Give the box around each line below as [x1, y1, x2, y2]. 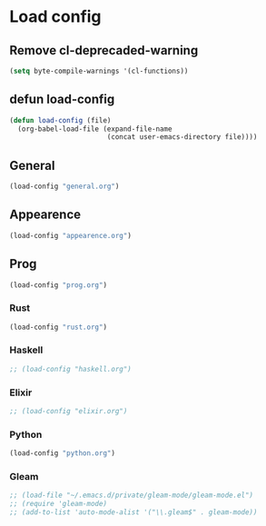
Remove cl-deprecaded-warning [9, 43, 199, 58]
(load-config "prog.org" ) [9, 280, 107, 290]
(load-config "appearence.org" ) [9, 231, 132, 240]
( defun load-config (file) [9, 115, 112, 124]
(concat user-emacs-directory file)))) [106, 133, 258, 142]
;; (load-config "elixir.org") [9, 407, 128, 416]
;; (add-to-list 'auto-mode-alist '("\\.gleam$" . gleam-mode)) [9, 508, 258, 517]
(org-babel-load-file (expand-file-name [17, 124, 172, 134]
